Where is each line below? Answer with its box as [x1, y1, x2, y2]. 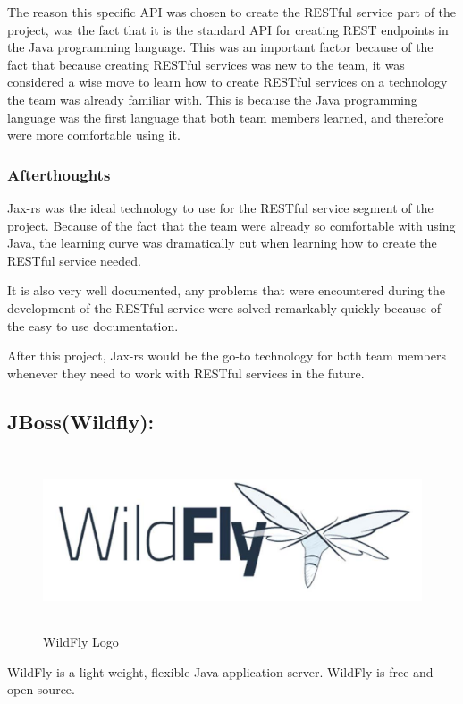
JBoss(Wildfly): [7, 407, 155, 435]
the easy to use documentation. [7, 316, 179, 335]
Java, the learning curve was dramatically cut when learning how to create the [7, 233, 437, 252]
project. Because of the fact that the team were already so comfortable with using [7, 216, 456, 234]
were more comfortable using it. [7, 125, 181, 144]
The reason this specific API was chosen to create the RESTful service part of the [7, 3, 457, 21]
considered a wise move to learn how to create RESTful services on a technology [7, 72, 448, 91]
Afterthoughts [7, 163, 111, 185]
